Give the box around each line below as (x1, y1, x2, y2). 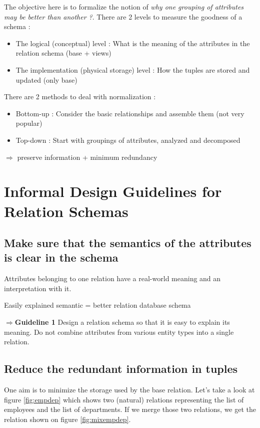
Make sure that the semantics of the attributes (4, 235, 251, 251)
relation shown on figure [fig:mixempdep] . (4, 413, 131, 424)
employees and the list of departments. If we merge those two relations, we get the (4, 404, 256, 414)
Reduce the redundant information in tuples (4, 361, 238, 376)
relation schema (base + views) (15, 48, 111, 58)
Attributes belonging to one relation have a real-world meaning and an (4, 273, 221, 284)
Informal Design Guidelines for (4, 181, 222, 201)
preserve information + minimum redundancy (17, 151, 157, 162)
